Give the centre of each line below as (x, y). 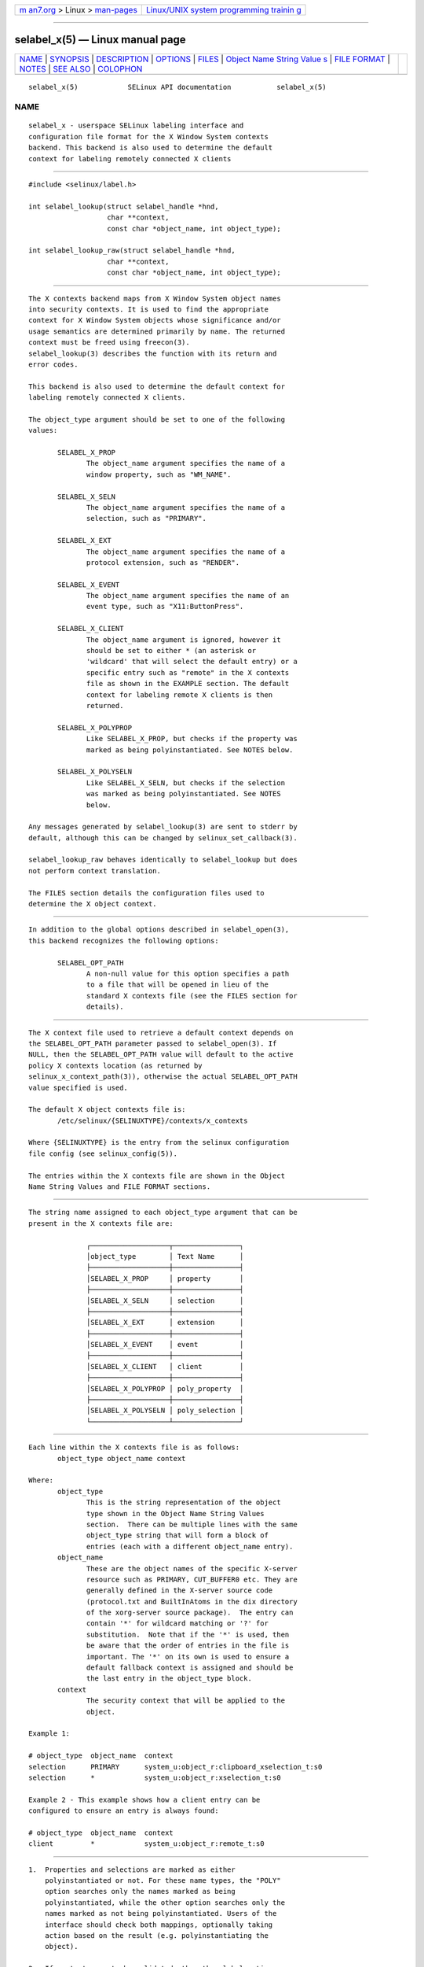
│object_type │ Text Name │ (165, 1256)
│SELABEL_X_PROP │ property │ (165, 1278)
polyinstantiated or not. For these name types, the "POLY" (163, 1881)
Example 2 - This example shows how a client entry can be (144, 1799)
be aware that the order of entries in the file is (188, 1646)
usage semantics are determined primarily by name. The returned (157, 331)
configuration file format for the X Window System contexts (148, 137)
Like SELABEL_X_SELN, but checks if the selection (186, 782)
